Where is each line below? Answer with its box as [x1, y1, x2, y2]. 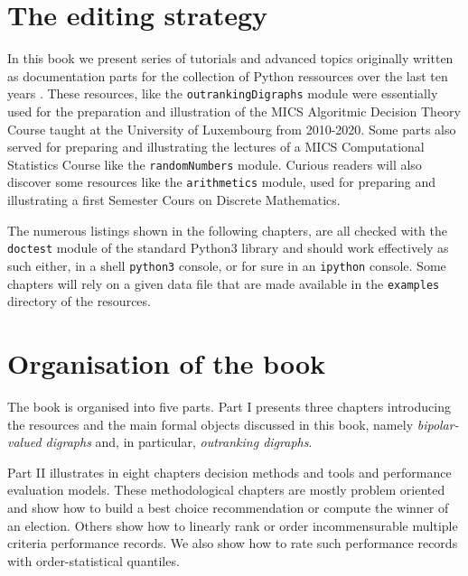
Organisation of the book [7, 345, 325, 381]
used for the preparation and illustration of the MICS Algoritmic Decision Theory [7, 101, 461, 120]
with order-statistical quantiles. [7, 551, 180, 570]
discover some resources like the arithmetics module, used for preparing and [7, 172, 436, 191]
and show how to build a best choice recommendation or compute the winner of [7, 497, 449, 516]
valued [7, 432, 42, 451]
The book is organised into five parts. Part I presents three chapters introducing [7, 396, 451, 415]
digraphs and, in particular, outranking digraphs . [45, 432, 313, 451]
